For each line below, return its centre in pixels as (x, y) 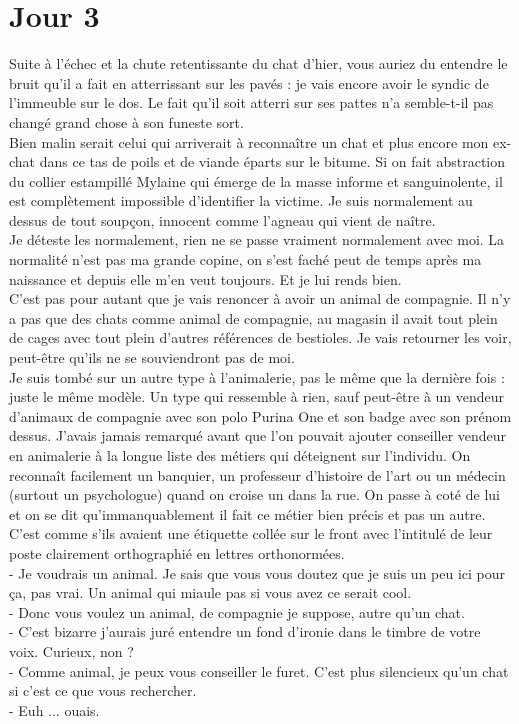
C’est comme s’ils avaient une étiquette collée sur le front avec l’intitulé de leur (251, 533)
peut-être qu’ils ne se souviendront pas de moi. (152, 357)
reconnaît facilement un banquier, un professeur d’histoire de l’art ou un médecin (257, 474)
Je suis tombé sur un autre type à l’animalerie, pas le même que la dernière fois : (257, 376)
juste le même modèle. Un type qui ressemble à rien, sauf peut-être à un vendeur (257, 396)
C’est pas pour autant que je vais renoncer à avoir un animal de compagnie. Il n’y (260, 298)
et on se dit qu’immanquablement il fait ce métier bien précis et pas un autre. (247, 513)
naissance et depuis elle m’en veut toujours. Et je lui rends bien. (205, 278)
